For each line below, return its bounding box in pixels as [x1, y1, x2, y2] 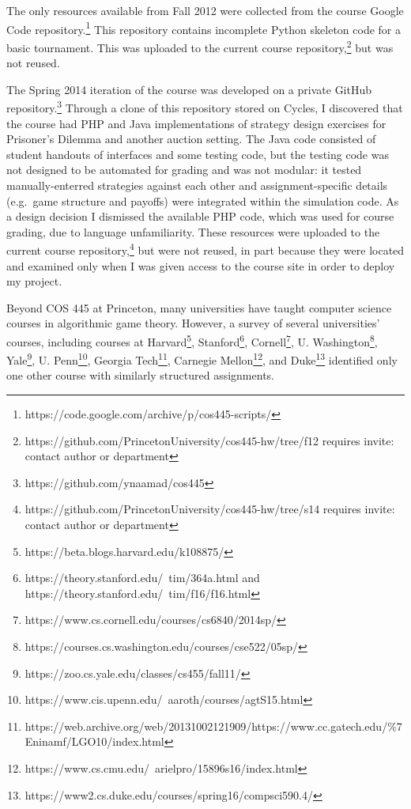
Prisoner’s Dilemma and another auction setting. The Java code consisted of [6, 130, 376, 147]
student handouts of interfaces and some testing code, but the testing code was [6, 146, 389, 162]
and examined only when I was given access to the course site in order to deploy [6, 257, 395, 274]
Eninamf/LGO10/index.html [25, 733, 164, 750]
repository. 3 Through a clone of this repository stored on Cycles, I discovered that [6, 97, 403, 115]
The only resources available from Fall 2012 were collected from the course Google [6, 2, 404, 18]
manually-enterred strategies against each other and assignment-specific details [6, 176, 388, 193]
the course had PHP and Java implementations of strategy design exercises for [6, 115, 386, 131]
